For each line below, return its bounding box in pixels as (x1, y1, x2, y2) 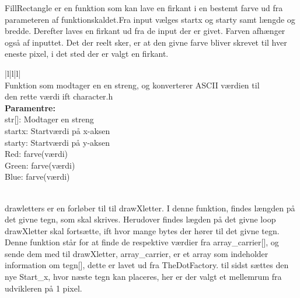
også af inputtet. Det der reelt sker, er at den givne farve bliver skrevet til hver (5, 36, 287, 48)
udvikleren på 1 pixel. (5, 282, 82, 294)
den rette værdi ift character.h (5, 90, 113, 102)
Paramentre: (5, 101, 55, 114)
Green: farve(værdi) (5, 159, 75, 171)
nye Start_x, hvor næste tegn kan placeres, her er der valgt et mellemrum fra (5, 270, 282, 283)
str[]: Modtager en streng (5, 113, 94, 125)
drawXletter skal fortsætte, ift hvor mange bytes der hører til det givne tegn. (5, 224, 280, 237)
